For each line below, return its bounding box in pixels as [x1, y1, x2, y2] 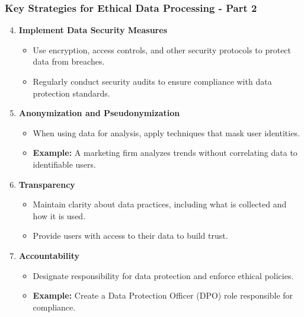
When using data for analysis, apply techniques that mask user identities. [33, 126, 300, 139]
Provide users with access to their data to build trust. [33, 229, 228, 242]
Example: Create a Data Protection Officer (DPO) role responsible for [33, 289, 293, 302]
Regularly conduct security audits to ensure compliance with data [33, 75, 272, 87]
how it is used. [33, 209, 86, 222]
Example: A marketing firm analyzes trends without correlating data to [33, 146, 297, 159]
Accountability [18, 249, 80, 261]
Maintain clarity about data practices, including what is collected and [33, 198, 287, 210]
